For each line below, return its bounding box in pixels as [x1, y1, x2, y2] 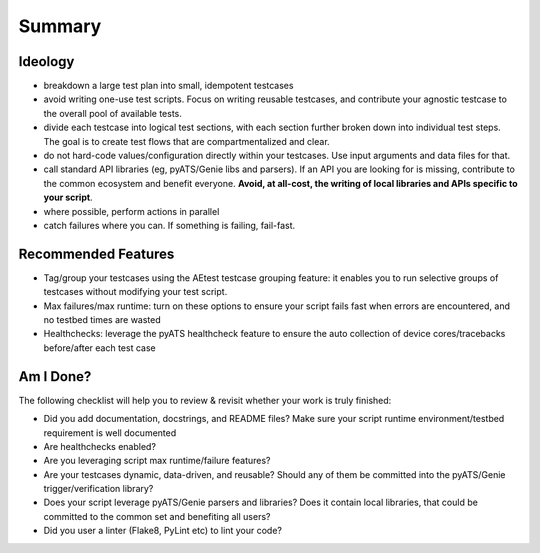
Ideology [18, 53, 75, 70]
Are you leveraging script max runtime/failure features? [43, 455, 271, 467]
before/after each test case [43, 341, 156, 354]
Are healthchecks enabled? [43, 440, 157, 452]
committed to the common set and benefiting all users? [43, 510, 271, 522]
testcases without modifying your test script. [43, 286, 228, 298]
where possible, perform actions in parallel [43, 205, 220, 217]
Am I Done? [18, 368, 92, 385]
